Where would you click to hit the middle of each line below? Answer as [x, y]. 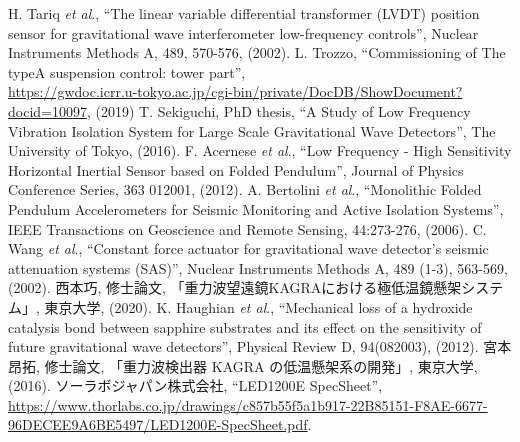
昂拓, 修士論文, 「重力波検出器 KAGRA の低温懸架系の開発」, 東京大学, [243, 365]
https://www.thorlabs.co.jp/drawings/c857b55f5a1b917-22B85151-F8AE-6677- [248, 404]
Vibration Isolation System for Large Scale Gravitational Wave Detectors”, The [252, 130]
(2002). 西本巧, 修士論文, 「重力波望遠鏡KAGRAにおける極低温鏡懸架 [235, 287]
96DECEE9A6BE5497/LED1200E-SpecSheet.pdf [158, 424]
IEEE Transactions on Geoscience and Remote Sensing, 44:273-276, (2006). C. [247, 228]
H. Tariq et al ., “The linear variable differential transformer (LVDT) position [244, 13]
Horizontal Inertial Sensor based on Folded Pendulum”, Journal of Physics [236, 169]
